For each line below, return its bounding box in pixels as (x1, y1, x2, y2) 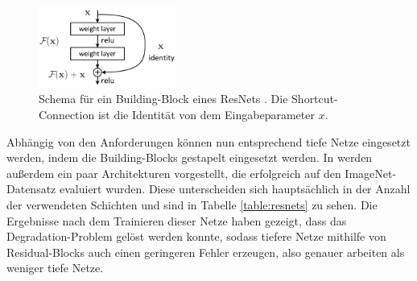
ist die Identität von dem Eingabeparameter (97, 105, 315, 122)
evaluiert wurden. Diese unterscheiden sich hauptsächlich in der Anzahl (59, 180, 411, 197)
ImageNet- (345, 164, 397, 181)
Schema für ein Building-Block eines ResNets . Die (39, 90, 288, 107)
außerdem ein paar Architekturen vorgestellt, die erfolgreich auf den (6, 164, 341, 181)
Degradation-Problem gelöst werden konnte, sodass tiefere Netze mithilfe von (6, 228, 386, 245)
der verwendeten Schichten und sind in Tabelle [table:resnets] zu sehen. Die (6, 196, 378, 213)
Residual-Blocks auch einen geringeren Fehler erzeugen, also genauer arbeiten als (6, 243, 405, 260)
